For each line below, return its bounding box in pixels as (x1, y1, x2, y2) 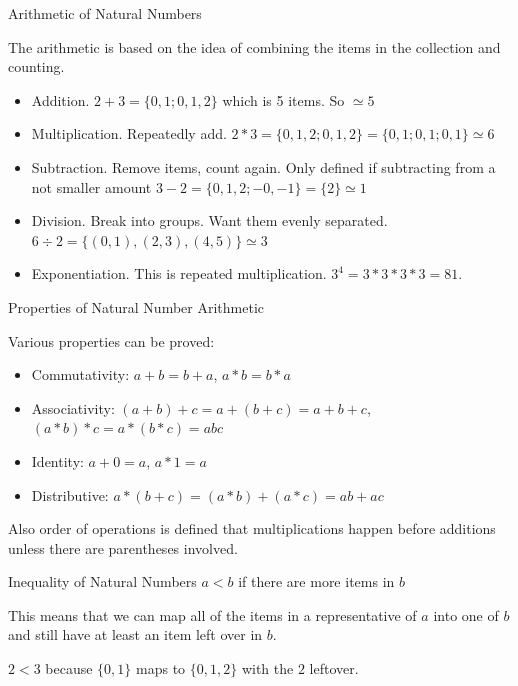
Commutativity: (31, 364, 130, 385)
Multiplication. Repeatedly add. (31, 123, 227, 144)
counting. (8, 56, 65, 77)
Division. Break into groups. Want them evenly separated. (31, 210, 388, 231)
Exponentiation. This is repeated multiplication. (31, 263, 327, 284)
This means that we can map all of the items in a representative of (8, 604, 417, 625)
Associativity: (31, 397, 115, 418)
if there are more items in (238, 571, 395, 592)
